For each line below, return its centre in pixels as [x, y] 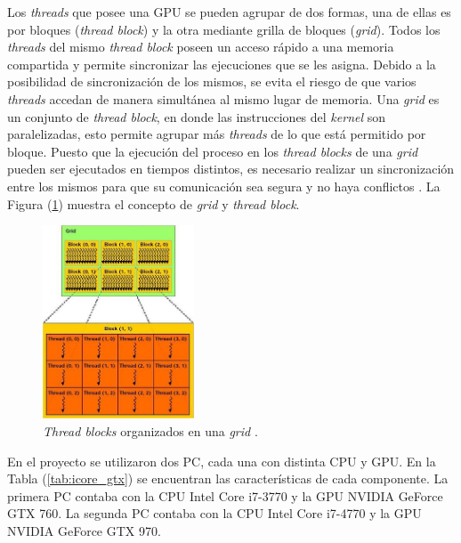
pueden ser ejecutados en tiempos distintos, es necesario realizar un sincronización [231, 169]
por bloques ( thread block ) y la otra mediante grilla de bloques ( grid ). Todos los [224, 29]
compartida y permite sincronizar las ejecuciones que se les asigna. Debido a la [222, 64]
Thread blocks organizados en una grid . [150, 431]
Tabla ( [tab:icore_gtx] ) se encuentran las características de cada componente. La [228, 478]
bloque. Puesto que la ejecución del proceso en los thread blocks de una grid [213, 151]
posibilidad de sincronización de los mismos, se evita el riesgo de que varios [212, 81]
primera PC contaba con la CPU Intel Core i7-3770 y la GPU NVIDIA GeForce [225, 495]
